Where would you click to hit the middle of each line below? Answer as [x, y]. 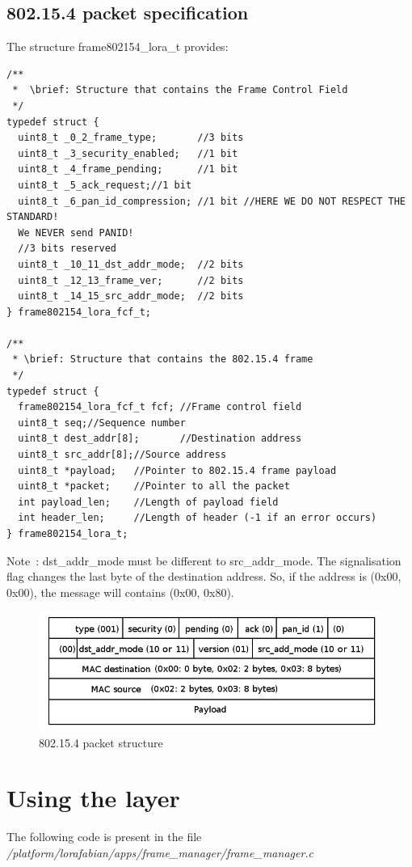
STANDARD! [33, 217]
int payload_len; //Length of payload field [148, 502]
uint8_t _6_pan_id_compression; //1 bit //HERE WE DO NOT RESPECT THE [212, 201]
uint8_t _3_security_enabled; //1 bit [128, 153]
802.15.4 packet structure [101, 742]
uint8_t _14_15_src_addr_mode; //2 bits [131, 296]
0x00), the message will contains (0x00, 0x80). [120, 592]
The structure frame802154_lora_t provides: [118, 47]
